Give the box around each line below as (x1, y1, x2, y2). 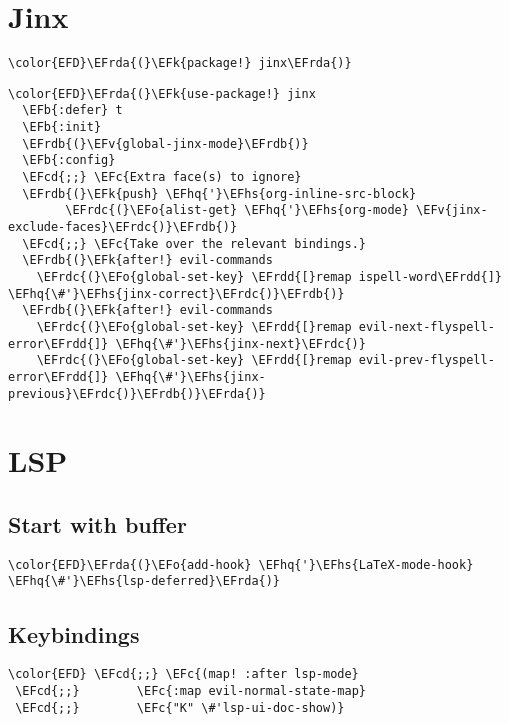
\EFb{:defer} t (22, 103, 123, 118)
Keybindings (8, 618, 140, 649)
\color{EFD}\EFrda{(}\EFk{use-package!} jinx (8, 86, 316, 101)
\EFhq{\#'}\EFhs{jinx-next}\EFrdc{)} (115, 336, 366, 351)
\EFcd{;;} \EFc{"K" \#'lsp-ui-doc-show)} (15, 700, 345, 715)
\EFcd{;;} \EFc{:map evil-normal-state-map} (15, 684, 366, 698)
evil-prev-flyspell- (358, 353, 495, 368)
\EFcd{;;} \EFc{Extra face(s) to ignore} (22, 170, 302, 185)
